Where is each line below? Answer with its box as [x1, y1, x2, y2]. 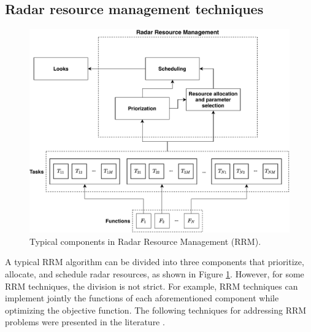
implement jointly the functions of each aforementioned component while [5, 291, 279, 304]
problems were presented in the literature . [5, 315, 165, 328]
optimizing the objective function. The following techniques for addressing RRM [5, 303, 307, 316]
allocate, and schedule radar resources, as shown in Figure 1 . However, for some [5, 268, 304, 280]
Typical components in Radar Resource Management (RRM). [29, 234, 261, 247]
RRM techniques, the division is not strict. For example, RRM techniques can [5, 279, 298, 292]
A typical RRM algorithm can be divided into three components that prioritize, [5, 255, 304, 268]
